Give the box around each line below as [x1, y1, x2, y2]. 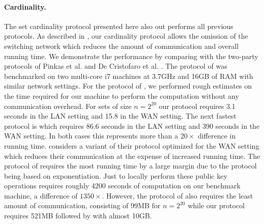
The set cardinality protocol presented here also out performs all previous [4, 20, 233, 31]
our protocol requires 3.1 [159, 100, 236, 111]
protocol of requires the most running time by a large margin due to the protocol [4, 160, 257, 171]
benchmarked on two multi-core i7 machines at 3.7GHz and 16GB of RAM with [4, 70, 253, 81]
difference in [197, 130, 236, 141]
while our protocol [188, 200, 245, 211]
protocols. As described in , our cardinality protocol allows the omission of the [4, 31, 248, 41]
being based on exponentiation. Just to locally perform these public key [4, 170, 227, 181]
